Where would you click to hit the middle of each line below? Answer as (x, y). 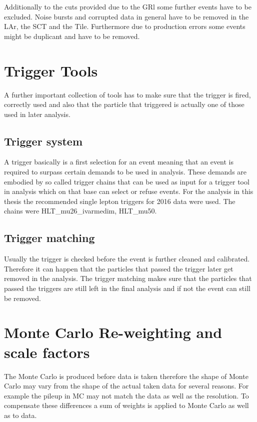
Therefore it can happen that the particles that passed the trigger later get (119, 268)
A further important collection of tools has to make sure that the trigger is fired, (127, 94)
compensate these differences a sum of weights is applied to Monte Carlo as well (126, 405)
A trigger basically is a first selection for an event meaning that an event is (119, 162)
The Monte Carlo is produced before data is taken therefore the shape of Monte (126, 376)
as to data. (20, 415)
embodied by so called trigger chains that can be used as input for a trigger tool (127, 181)
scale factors (47, 352)
